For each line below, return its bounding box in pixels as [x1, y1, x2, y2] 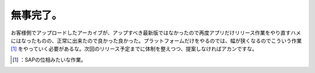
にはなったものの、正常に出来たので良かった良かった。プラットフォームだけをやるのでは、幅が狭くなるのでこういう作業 [10, 37, 302, 44]
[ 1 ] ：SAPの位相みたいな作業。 [12, 56, 86, 63]
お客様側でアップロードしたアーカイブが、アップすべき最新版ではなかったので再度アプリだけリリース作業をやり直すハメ [10, 29, 302, 36]
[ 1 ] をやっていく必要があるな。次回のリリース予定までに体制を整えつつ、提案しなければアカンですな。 [10, 46, 258, 53]
